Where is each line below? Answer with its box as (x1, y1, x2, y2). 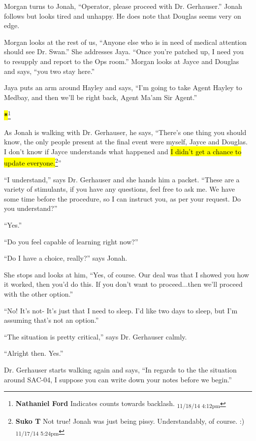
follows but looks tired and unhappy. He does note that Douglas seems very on (4, 10, 241, 21)
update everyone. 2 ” (4, 156, 62, 168)
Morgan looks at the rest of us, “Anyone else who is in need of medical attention (4, 36, 247, 47)
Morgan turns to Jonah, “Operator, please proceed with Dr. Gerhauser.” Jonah (4, 1, 242, 11)
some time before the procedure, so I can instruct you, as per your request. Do (4, 193, 241, 204)
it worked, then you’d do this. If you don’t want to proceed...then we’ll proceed (4, 279, 243, 289)
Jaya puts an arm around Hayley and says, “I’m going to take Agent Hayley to (4, 82, 242, 93)
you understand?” (4, 203, 58, 213)
